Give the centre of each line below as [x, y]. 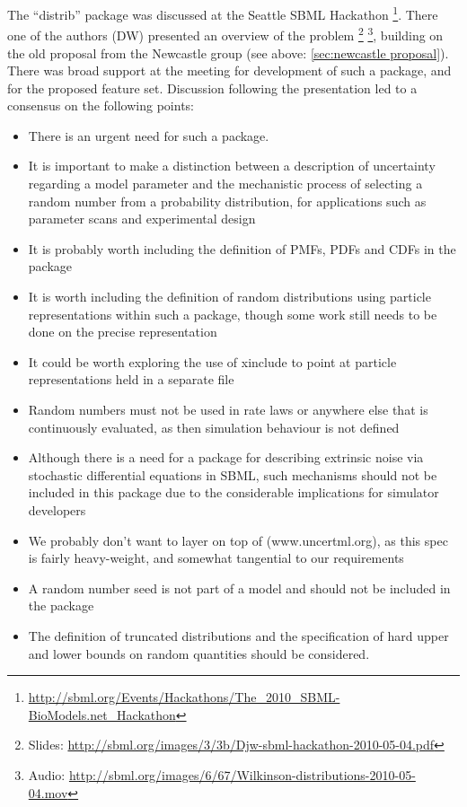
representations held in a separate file [131, 379]
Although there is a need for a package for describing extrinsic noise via [226, 457]
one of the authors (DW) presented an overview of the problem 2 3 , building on [225, 34]
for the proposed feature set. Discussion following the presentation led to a [212, 88]
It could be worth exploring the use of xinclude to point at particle [212, 361]
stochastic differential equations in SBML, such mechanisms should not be [233, 474]
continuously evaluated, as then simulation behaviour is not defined [214, 427]
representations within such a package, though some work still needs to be [233, 314]
